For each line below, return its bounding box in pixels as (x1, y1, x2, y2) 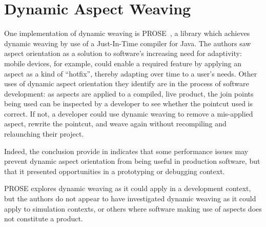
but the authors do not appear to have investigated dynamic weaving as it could (4, 193, 256, 204)
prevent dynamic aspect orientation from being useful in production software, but (4, 156, 260, 166)
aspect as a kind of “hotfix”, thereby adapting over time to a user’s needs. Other (4, 68, 257, 79)
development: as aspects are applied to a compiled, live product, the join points (4, 88, 254, 99)
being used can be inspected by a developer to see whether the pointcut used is (4, 98, 253, 109)
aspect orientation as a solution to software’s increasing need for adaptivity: (4, 48, 242, 59)
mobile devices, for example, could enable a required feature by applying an (4, 58, 242, 68)
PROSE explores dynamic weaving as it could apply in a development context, (4, 183, 251, 194)
